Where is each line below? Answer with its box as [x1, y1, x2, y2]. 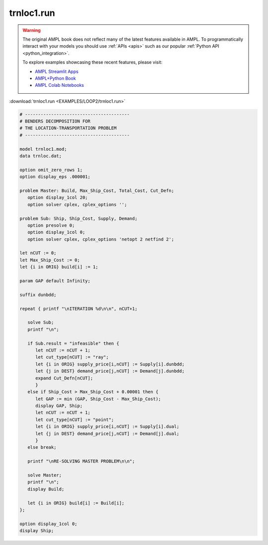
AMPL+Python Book [35, 75, 76, 81]
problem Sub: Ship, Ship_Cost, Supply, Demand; [19, 216, 137, 221]
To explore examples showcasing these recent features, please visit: [22, 60, 163, 65]
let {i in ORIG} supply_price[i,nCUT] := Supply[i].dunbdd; [35, 361, 185, 367]
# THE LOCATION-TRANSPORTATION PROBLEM [19, 125, 117, 131]
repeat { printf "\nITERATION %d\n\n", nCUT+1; [19, 305, 137, 311]
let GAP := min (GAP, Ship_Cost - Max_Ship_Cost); [35, 396, 161, 402]
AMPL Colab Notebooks [35, 82, 84, 88]
